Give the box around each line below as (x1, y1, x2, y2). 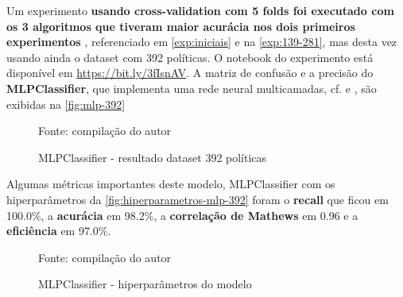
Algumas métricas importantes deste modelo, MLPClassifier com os (6, 175, 335, 192)
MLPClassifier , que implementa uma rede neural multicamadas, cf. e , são (6, 79, 377, 96)
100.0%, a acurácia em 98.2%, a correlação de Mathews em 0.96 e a (6, 206, 358, 223)
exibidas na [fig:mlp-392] (6, 95, 126, 112)
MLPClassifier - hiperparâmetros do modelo (38, 276, 252, 292)
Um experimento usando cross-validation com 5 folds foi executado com (6, 2, 394, 18)
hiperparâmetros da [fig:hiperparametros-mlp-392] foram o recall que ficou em (6, 191, 389, 207)
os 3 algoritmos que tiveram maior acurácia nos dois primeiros (6, 17, 355, 34)
